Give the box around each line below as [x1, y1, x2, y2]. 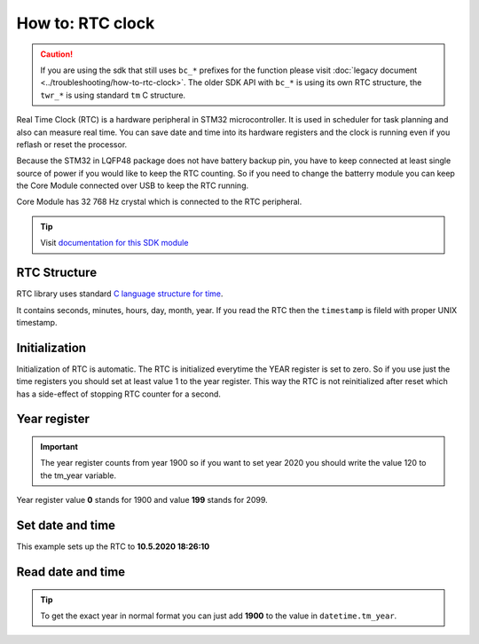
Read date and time [16, 564, 126, 579]
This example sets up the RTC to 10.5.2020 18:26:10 [16, 541, 210, 552]
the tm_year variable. [40, 470, 117, 481]
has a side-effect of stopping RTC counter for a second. [16, 389, 222, 399]
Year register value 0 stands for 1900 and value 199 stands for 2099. [16, 495, 268, 506]
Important [40, 442, 79, 452]
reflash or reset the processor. [16, 138, 128, 150]
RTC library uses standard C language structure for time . [16, 288, 224, 299]
